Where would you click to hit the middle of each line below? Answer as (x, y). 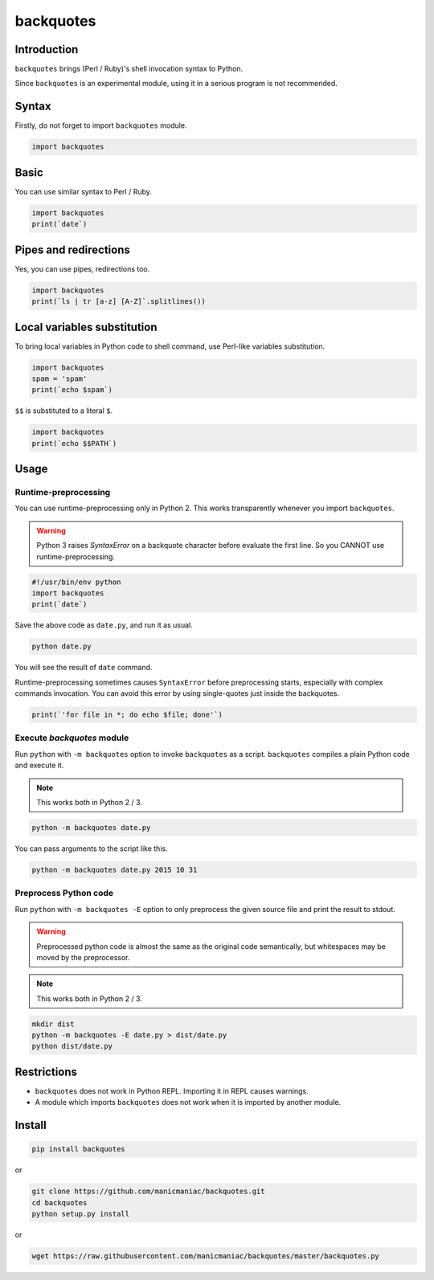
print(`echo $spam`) (72, 390)
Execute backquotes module (72, 738)
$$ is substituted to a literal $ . (63, 411)
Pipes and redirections (72, 249)
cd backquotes (59, 1202)
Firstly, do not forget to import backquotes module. (101, 125)
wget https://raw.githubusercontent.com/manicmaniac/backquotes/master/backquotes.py (205, 1256)
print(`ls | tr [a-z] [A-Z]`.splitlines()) (119, 302)
